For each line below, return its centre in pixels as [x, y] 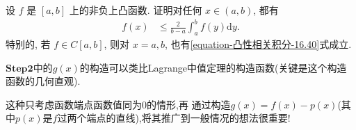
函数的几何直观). [43, 81]
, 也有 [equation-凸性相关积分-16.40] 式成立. [258, 43]
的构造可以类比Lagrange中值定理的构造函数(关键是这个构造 [213, 67]
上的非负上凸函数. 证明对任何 [136, 10]
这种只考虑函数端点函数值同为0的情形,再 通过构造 [118, 104]
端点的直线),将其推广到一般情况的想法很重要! [188, 118]
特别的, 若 [28, 43]
